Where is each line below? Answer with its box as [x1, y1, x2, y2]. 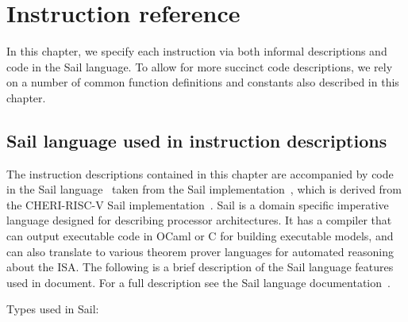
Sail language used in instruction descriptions [6, 128, 387, 152]
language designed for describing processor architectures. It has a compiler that [6, 212, 392, 228]
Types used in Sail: [6, 301, 99, 317]
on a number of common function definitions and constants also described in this [6, 74, 399, 90]
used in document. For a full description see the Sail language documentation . [6, 274, 391, 290]
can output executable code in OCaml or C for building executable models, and [6, 228, 394, 244]
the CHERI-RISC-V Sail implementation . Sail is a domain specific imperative [6, 196, 389, 213]
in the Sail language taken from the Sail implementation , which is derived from [6, 181, 402, 197]
